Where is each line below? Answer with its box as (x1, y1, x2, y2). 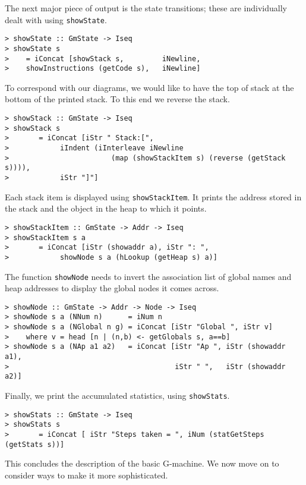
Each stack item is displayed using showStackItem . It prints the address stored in (5, 190, 302, 203)
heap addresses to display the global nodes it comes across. (5, 282, 219, 294)
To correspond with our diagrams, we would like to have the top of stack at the (5, 81, 294, 93)
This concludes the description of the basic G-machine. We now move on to (5, 457, 279, 470)
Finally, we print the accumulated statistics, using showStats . (5, 389, 230, 402)
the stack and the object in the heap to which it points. (5, 202, 207, 215)
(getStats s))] (5, 440, 65, 449)
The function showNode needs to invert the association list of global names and (5, 270, 292, 282)
